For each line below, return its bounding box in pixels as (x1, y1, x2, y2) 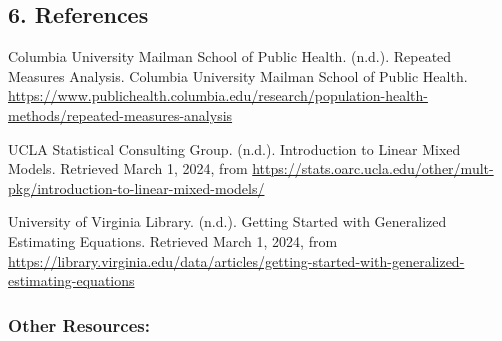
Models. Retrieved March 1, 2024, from (8, 158, 248, 179)
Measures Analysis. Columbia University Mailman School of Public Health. (8, 65, 468, 86)
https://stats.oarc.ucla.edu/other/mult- (252, 158, 494, 179)
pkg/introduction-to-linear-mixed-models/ (8, 177, 265, 198)
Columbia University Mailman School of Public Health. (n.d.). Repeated (8, 46, 452, 67)
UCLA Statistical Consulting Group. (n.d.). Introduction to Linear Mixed (8, 138, 461, 159)
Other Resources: (8, 312, 150, 337)
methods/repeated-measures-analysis (8, 104, 233, 125)
